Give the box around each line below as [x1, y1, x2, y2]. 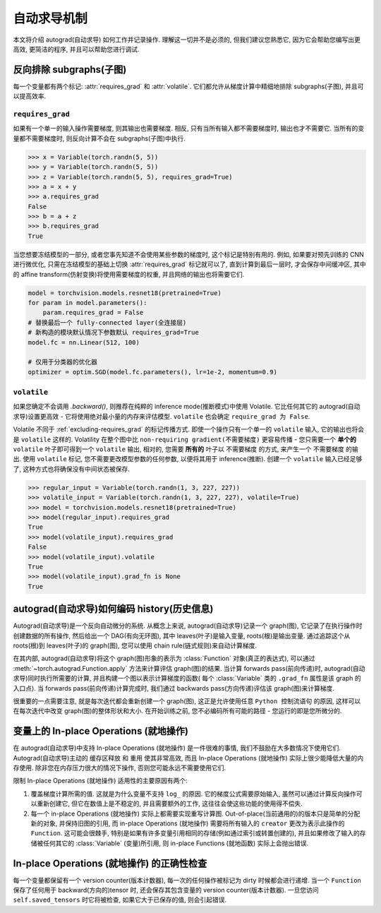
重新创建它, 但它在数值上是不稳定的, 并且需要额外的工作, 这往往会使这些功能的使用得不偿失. [36, 799, 303, 808]
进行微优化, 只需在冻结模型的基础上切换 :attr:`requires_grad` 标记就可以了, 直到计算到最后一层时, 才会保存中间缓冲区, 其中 [13, 260, 366, 268]
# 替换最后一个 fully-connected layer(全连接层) [28, 318, 187, 326]
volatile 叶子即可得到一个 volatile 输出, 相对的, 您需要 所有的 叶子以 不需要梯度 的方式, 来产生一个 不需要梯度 [13, 445, 345, 453]
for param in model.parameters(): [28, 299, 147, 307]
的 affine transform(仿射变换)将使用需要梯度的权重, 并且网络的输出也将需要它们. [13, 270, 245, 278]
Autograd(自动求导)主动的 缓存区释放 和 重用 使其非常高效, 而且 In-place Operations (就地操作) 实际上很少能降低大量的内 [13, 753, 364, 762]
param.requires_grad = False [42, 309, 144, 317]
